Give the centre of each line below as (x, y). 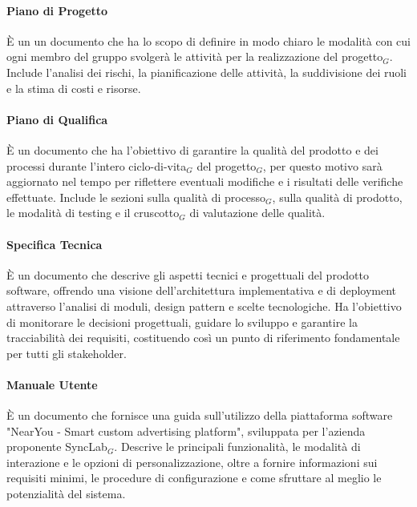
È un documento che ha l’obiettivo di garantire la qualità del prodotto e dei (192, 149)
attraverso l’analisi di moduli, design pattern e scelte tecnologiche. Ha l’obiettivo (204, 306)
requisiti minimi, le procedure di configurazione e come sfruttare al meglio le (194, 478)
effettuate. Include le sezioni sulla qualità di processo (136, 197)
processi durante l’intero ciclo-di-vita (97, 165)
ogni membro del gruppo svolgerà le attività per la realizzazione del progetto (195, 56)
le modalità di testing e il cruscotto (93, 213)
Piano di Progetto (57, 10)
